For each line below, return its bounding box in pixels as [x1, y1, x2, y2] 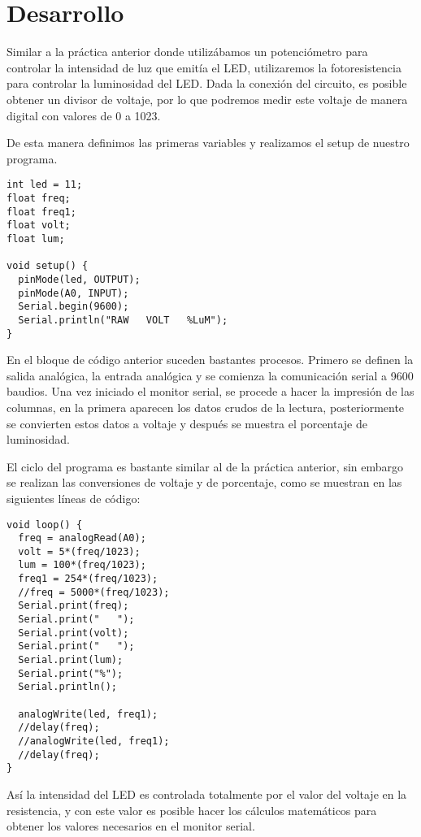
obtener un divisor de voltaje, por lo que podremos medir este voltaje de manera [7, 90, 408, 107]
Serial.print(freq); [18, 600, 129, 612]
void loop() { [7, 518, 83, 531]
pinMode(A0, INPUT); [18, 287, 129, 299]
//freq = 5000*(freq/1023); [18, 586, 170, 598]
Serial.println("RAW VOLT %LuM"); [18, 314, 228, 326]
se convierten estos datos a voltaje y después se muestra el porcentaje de [7, 414, 367, 432]
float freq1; [7, 206, 76, 218]
